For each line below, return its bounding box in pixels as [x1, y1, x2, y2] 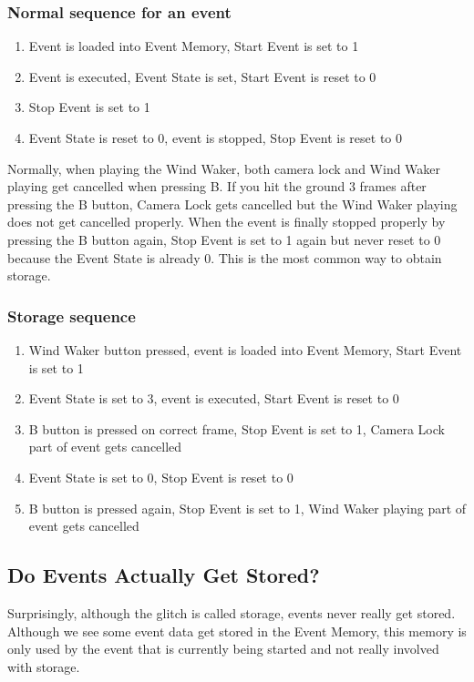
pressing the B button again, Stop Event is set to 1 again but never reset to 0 [7, 229, 441, 249]
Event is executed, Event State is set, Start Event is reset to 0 [28, 66, 376, 86]
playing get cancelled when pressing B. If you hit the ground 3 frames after [7, 177, 427, 196]
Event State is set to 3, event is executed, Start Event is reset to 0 [28, 389, 399, 408]
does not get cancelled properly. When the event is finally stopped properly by [7, 212, 446, 231]
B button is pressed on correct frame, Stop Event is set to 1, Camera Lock [28, 419, 445, 438]
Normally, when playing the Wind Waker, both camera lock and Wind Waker [7, 158, 441, 178]
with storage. [7, 657, 80, 676]
